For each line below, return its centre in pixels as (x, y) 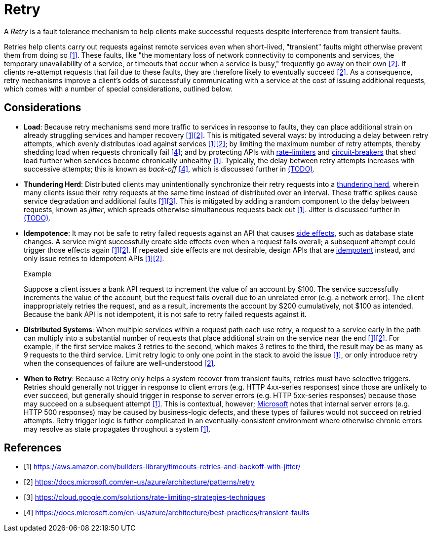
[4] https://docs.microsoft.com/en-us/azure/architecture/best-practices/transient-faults (167, 513)
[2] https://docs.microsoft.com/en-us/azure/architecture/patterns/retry (139, 482)
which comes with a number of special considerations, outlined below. (118, 89)
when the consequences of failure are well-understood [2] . (120, 363)
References (33, 448)
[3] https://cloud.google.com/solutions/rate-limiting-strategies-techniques (145, 497)
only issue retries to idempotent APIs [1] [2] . (94, 258)
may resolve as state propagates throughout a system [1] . (117, 429)
